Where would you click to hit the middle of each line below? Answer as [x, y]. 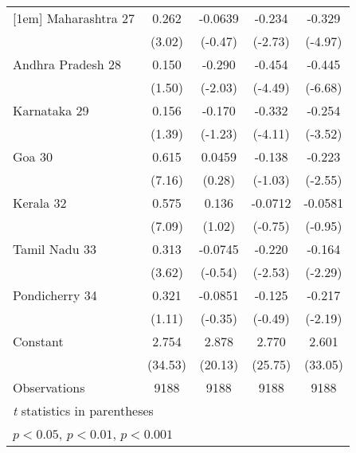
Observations [49, 387]
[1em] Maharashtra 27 [74, 18]
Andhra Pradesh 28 [67, 64]
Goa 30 [33, 156]
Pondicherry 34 [55, 295]
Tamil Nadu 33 [55, 249]
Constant [38, 341]
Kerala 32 [40, 203]
